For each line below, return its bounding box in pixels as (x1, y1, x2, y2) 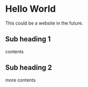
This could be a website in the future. (5, 20, 83, 26)
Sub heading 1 (5, 35, 51, 43)
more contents (5, 77, 36, 83)
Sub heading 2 (5, 63, 52, 72)
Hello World (5, 3, 56, 15)
